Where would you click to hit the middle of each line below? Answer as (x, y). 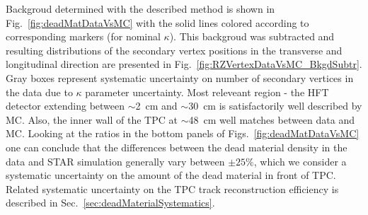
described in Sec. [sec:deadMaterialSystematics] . (110, 203)
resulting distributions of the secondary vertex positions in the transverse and (174, 50)
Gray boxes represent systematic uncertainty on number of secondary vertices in (180, 77)
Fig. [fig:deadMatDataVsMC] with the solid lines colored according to (157, 22)
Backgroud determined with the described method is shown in (140, 8)
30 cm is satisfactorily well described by (275, 106)
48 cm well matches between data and (271, 119)
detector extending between (65, 106)
